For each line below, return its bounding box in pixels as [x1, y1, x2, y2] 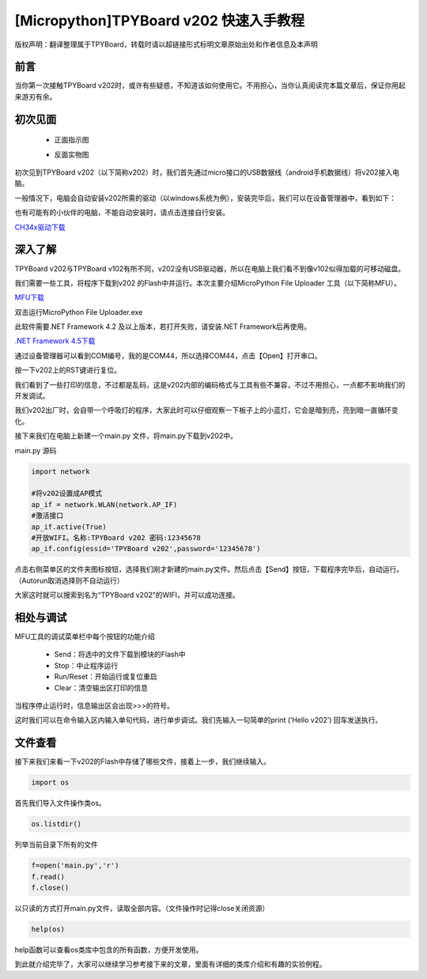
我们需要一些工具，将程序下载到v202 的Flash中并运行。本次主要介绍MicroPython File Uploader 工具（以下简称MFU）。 [14, 278, 402, 288]
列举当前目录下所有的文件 [14, 840, 98, 849]
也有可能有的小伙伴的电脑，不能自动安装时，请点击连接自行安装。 [14, 208, 229, 217]
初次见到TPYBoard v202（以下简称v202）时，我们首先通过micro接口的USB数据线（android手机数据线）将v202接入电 [14, 168, 399, 177]
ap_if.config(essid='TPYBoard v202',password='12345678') [31, 544, 261, 554]
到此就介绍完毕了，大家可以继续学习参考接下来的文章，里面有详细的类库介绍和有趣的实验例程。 [14, 959, 327, 969]
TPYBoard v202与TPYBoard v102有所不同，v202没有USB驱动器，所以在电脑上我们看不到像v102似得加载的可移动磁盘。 [14, 263, 406, 273]
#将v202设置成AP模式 [31, 489, 103, 498]
